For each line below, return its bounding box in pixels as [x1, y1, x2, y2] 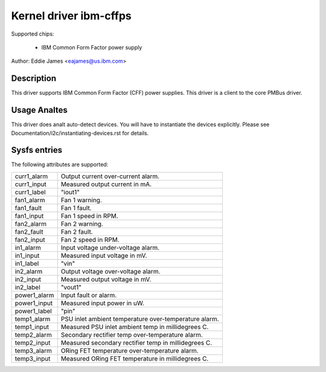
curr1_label [14, 188, 46, 196]
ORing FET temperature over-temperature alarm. [60, 346, 199, 354]
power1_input [14, 299, 53, 307]
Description [11, 73, 57, 84]
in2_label [14, 283, 40, 291]
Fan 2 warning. [60, 219, 104, 228]
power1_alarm [14, 290, 54, 299]
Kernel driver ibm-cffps [11, 9, 132, 22]
